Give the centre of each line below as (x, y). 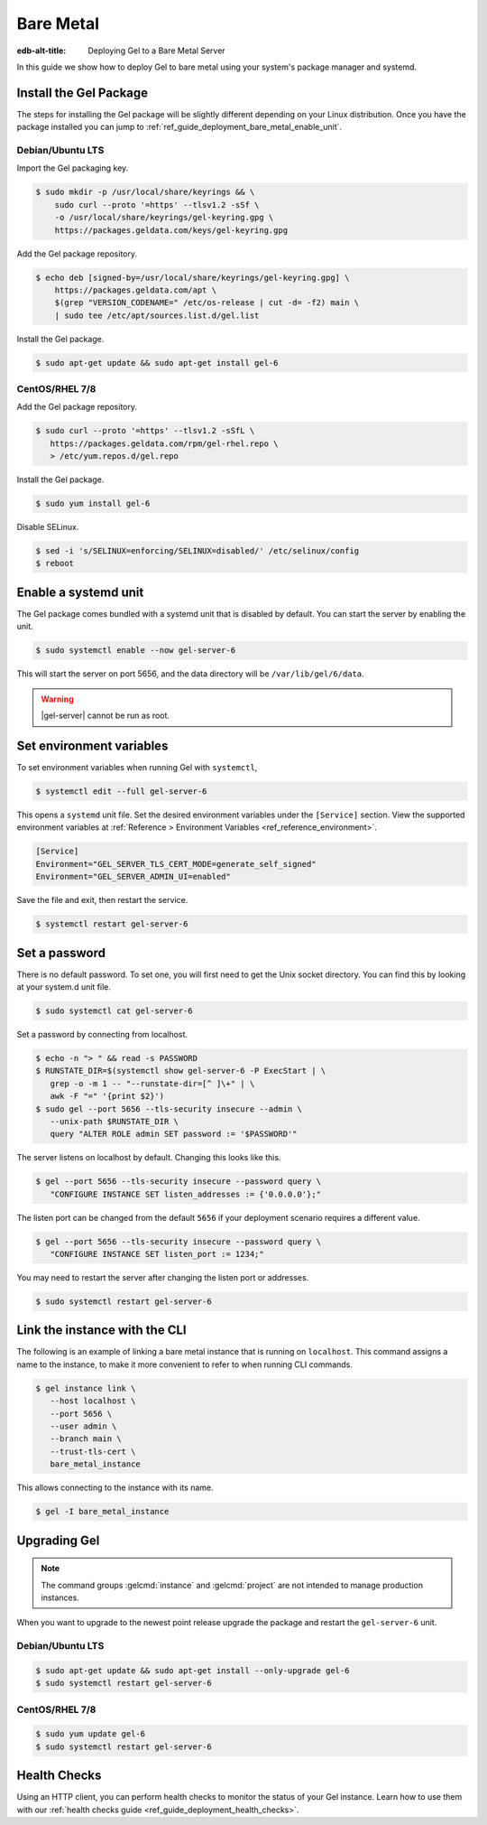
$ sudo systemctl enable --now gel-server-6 (136, 651)
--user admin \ (83, 1426)
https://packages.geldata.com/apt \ (135, 290)
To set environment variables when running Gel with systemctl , (137, 768)
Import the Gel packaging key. (73, 168)
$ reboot (55, 563)
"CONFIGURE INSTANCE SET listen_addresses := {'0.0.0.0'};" (186, 1194)
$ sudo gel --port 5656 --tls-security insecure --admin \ (169, 1109)
